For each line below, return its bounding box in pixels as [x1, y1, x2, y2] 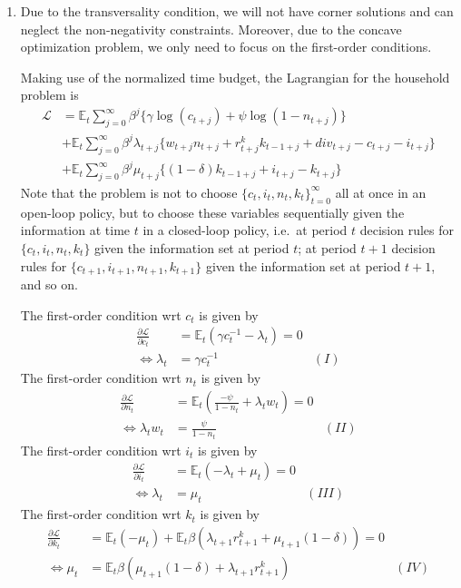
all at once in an [335, 182, 427, 201]
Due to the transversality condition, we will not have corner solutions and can [20, 2, 454, 20]
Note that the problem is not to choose [20, 182, 238, 201]
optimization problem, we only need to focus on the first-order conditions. [20, 37, 432, 56]
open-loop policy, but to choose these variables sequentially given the [20, 202, 405, 221]
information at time [20, 220, 131, 240]
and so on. [20, 274, 78, 293]
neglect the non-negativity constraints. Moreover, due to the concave [20, 19, 402, 38]
